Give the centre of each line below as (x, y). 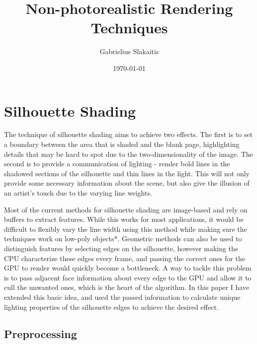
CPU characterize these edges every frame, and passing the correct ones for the (125, 258)
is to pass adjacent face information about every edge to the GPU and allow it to (128, 277)
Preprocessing (41, 333)
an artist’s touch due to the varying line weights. (78, 193)
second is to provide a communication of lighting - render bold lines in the (117, 164)
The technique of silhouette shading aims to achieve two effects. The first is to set (128, 134)
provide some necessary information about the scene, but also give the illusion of (127, 183)
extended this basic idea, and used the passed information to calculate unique (122, 297)
